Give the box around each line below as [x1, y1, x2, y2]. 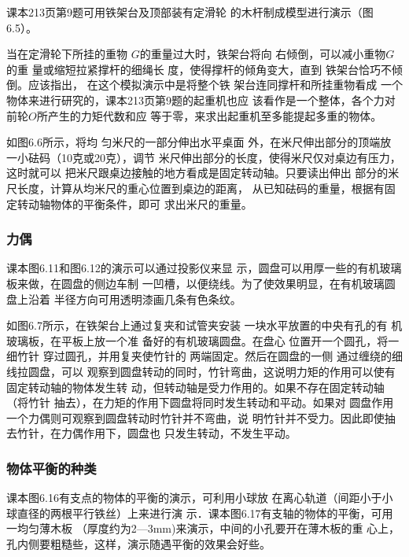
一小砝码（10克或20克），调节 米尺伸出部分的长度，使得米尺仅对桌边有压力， [6, 149, 401, 165]
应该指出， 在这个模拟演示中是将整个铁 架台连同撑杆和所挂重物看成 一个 [28, 76, 403, 93]
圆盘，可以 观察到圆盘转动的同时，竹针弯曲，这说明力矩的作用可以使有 [28, 363, 396, 379]
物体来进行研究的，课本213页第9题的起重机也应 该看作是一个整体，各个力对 [6, 91, 396, 108]
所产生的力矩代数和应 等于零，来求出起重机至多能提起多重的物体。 [36, 107, 382, 124]
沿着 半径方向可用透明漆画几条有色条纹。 [28, 290, 241, 307]
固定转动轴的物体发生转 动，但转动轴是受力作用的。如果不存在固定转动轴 [6, 378, 385, 395]
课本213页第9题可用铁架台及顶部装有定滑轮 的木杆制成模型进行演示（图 [6, 4, 374, 20]
